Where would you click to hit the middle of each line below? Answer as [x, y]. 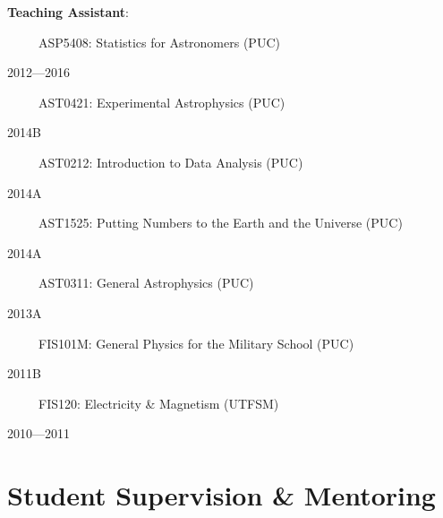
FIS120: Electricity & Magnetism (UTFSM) [158, 403]
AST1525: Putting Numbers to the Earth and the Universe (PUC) [220, 223]
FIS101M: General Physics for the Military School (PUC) [196, 343]
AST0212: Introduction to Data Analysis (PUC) [170, 162]
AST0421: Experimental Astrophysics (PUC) [162, 102]
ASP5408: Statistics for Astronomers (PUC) [159, 42]
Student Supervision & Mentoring [221, 495]
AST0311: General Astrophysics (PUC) [146, 283]
